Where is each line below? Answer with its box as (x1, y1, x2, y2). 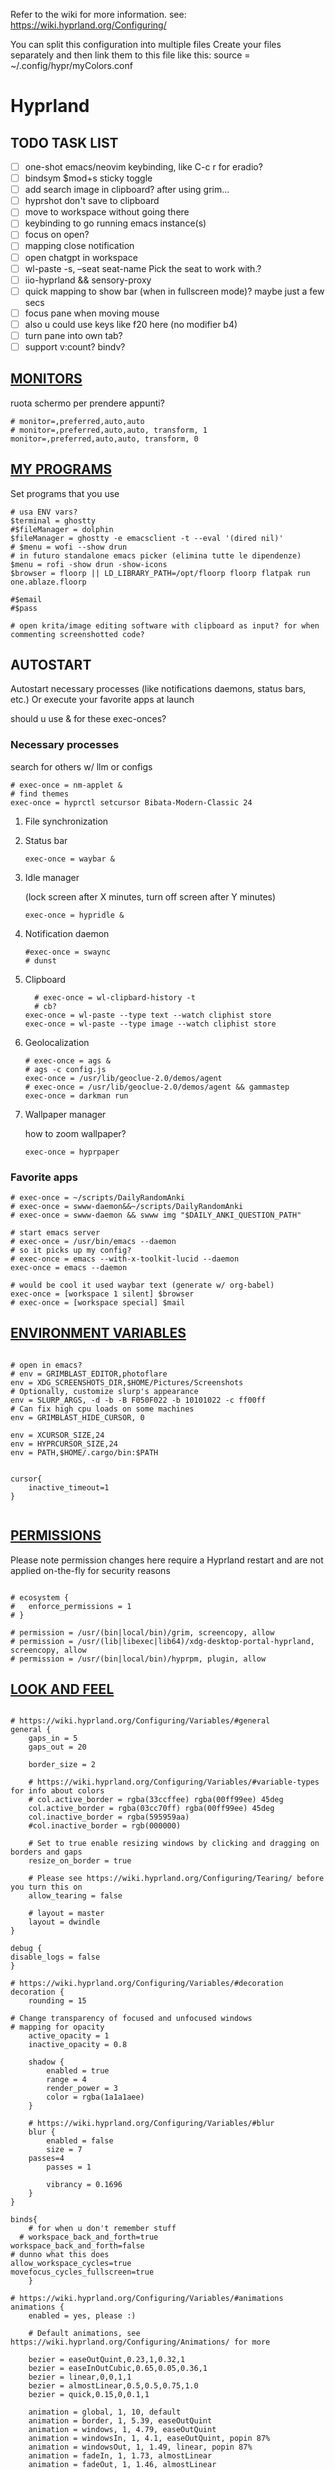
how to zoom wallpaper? (24, 1127, 127, 1139)
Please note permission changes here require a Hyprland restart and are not (10, 1554, 324, 1566)
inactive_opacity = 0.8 (28, 2040, 128, 2050)
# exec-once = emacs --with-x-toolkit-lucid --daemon (10, 1254, 240, 1264)
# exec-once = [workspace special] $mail (10, 1298, 186, 1308)
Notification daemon (24, 927, 110, 939)
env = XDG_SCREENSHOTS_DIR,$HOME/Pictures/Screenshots (10, 1377, 244, 1388)
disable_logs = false (10, 1952, 101, 1963)
